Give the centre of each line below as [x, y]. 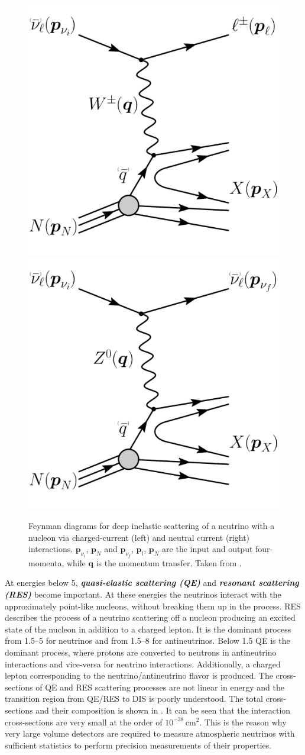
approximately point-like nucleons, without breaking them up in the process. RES [153, 606]
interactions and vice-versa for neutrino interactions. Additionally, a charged [143, 664]
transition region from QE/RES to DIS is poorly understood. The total [134, 698]
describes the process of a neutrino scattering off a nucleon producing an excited [150, 617]
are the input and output [207, 549]
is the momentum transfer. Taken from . [169, 562]
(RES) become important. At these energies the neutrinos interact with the [143, 594]
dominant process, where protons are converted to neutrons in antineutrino [141, 652]
